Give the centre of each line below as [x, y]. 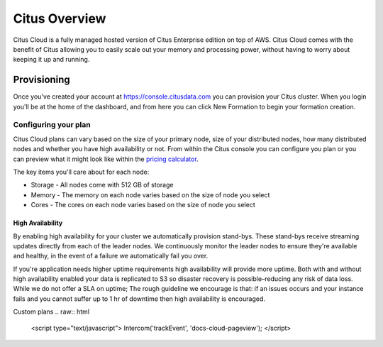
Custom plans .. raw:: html [51, 312]
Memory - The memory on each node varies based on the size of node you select [150, 194]
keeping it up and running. [51, 60]
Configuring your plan [52, 125]
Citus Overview [60, 18]
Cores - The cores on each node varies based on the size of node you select [143, 205]
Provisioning [41, 80]
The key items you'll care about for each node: [81, 172]
